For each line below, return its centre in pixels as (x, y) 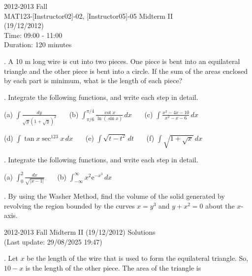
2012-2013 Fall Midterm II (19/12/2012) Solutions (80, 232)
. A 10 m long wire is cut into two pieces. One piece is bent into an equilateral (122, 61)
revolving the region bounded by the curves (69, 205)
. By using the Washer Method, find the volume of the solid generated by (114, 196)
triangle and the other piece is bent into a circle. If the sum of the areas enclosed (126, 71)
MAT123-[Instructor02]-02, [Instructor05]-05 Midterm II (88, 15)
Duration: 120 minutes (38, 45)
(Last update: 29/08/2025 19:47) (53, 241)
